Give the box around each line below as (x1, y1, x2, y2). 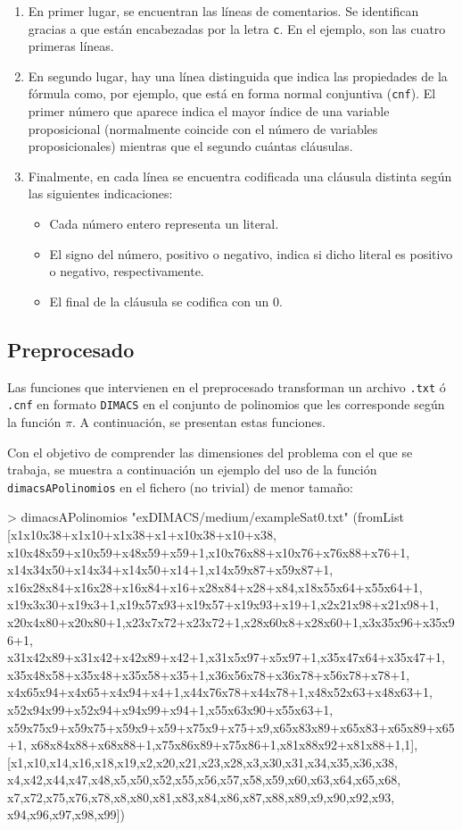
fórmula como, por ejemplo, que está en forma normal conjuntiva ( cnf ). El (28, 84, 436, 103)
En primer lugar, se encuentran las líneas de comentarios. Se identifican (28, 2, 419, 20)
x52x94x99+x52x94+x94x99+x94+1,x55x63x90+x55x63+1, (7, 700, 334, 718)
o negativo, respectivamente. (49, 262, 204, 281)
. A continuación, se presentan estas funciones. (71, 412, 326, 431)
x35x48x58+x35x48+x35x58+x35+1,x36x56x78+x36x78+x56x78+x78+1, (7, 665, 410, 683)
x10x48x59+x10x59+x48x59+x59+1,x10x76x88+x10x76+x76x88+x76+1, (7, 542, 410, 561)
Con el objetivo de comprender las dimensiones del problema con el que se (7, 442, 413, 461)
